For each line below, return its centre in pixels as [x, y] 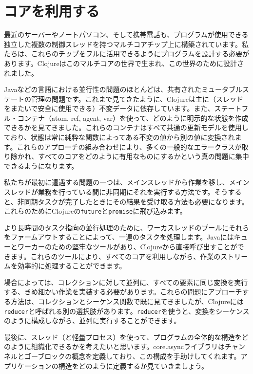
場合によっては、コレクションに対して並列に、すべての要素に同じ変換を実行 [126, 282]
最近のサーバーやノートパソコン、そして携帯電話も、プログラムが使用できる [126, 34]
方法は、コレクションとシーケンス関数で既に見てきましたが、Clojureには [127, 301]
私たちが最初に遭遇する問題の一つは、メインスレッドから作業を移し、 [117, 182]
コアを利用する [52, 11]
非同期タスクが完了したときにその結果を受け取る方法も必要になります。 [133, 201]
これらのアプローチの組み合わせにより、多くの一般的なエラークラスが [129, 146]
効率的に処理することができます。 [72, 266]
